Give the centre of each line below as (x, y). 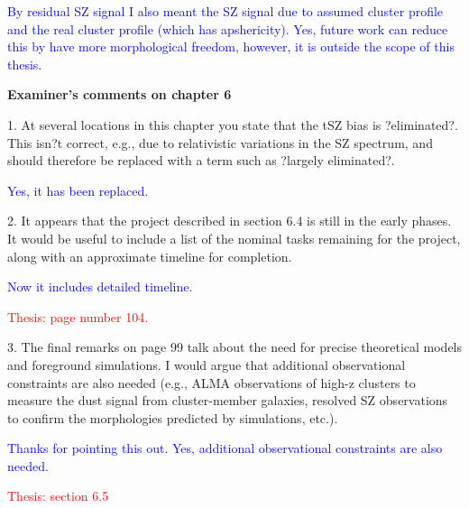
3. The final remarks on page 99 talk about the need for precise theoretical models (235, 347)
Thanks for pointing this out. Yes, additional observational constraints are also (225, 448)
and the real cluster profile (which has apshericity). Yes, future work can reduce (228, 28)
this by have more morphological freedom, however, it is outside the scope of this (231, 46)
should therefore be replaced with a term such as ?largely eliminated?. (201, 160)
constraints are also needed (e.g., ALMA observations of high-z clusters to (212, 382)
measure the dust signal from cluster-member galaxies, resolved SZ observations (228, 400)
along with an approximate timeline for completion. (150, 256)
